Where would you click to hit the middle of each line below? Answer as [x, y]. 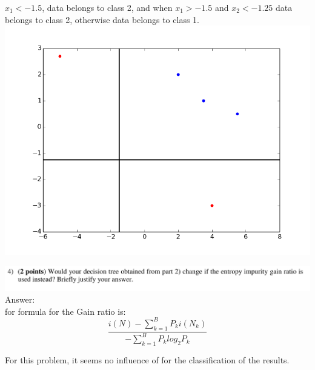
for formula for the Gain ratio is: [65, 311]
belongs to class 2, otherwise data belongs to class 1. [102, 19]
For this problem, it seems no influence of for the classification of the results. [147, 359]
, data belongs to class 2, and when [107, 7]
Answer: [20, 299]
